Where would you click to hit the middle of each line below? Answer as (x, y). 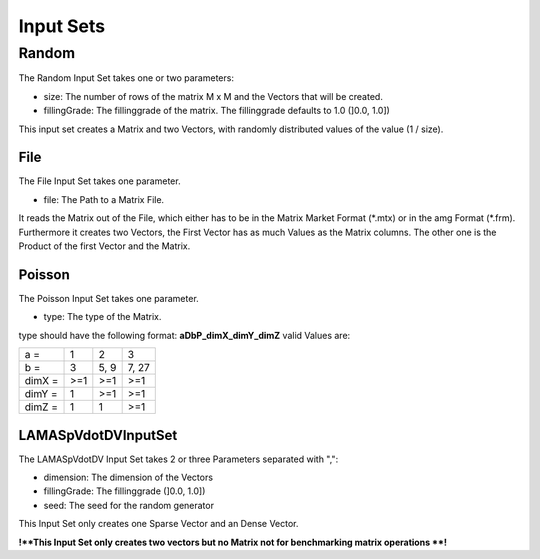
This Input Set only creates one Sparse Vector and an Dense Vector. (158, 524)
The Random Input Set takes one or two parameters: (126, 78)
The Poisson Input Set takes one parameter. (108, 298)
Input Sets (62, 26)
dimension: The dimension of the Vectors (128, 477)
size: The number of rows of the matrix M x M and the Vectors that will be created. (213, 96)
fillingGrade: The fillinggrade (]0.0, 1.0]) (124, 491)
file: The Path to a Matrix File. (104, 199)
